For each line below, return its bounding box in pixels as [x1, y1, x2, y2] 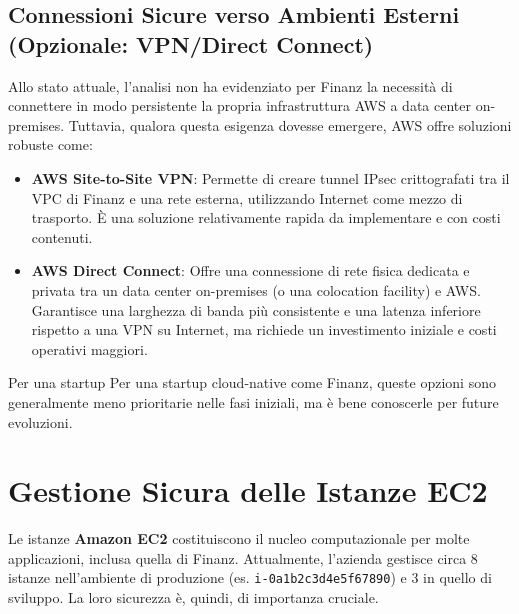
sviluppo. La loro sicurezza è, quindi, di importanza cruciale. [8, 587, 379, 608]
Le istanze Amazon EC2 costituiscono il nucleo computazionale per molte [8, 528, 470, 549]
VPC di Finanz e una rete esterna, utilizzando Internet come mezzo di [31, 187, 463, 208]
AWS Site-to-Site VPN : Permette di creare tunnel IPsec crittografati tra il [31, 167, 510, 188]
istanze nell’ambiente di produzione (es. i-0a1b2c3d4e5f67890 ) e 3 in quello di [8, 567, 492, 588]
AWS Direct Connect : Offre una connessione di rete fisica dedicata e [31, 260, 470, 281]
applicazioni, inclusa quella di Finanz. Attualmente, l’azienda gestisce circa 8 [8, 547, 478, 568]
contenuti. [31, 226, 93, 247]
